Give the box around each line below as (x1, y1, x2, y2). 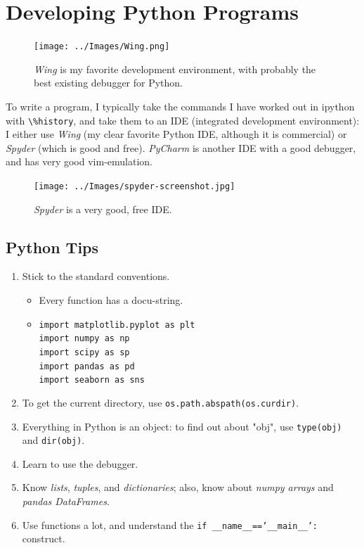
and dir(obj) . (22, 433, 85, 447)
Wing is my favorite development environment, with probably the (34, 61, 316, 76)
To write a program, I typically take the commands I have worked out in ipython (6, 98, 355, 113)
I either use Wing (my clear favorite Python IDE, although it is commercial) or (6, 127, 347, 141)
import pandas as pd (39, 361, 135, 371)
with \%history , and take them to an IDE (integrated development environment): (6, 113, 360, 127)
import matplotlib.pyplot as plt (39, 319, 195, 330)
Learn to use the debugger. (22, 456, 138, 471)
